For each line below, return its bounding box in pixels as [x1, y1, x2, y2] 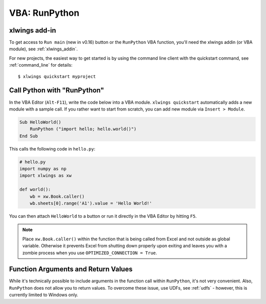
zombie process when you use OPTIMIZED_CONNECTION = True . [22, 250, 157, 256]
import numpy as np [19, 166, 66, 172]
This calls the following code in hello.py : [9, 146, 96, 152]
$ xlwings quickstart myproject [18, 74, 96, 79]
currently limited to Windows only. [9, 292, 78, 298]
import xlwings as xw [19, 173, 72, 179]
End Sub [19, 133, 38, 139]
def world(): [19, 187, 51, 192]
